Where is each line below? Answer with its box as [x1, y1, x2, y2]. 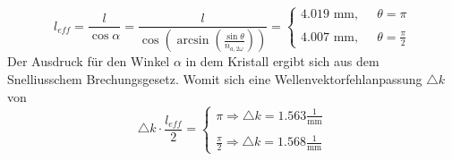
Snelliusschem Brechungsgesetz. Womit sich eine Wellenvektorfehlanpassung [7, 70, 422, 88]
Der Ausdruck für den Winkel [7, 52, 170, 71]
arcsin [176, 34, 209, 47]
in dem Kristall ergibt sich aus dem [185, 52, 380, 71]
